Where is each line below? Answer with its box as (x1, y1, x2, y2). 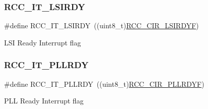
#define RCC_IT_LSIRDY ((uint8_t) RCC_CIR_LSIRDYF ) (4, 20, 199, 31)
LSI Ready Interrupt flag (4, 37, 81, 47)
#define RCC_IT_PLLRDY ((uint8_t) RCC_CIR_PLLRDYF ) (4, 78, 204, 89)
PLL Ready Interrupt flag (4, 95, 84, 106)
